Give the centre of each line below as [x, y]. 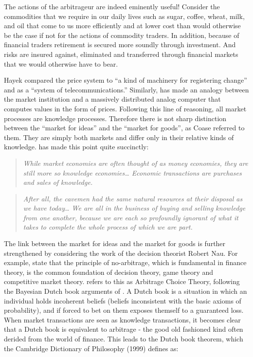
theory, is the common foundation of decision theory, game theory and [109, 272]
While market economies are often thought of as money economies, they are [136, 163]
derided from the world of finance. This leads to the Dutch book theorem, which [124, 339]
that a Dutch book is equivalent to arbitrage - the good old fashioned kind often [124, 329]
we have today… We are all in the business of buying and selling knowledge [134, 208]
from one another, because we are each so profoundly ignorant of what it [131, 217]
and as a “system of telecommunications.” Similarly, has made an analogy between [126, 89]
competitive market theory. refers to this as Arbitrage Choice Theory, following [122, 281]
